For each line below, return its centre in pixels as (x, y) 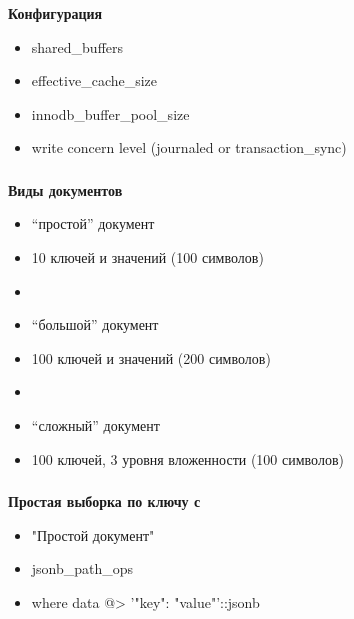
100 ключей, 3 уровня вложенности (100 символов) (187, 458)
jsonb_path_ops (82, 568)
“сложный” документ (95, 424)
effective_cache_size (94, 80)
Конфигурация (55, 12)
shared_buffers (77, 46)
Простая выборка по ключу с (104, 501)
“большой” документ (95, 324)
